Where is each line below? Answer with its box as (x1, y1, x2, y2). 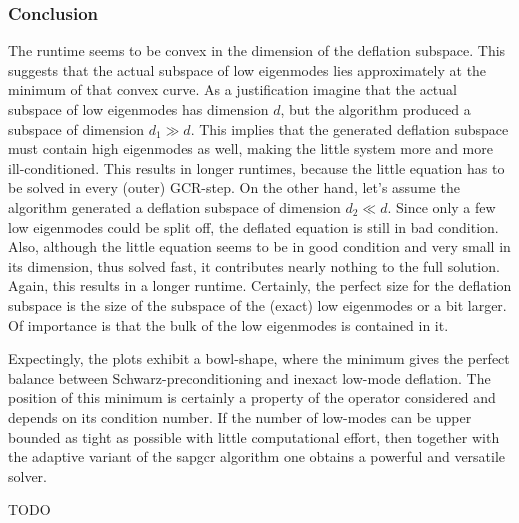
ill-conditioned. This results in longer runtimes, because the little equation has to (8, 157, 505, 178)
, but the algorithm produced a (280, 99, 471, 119)
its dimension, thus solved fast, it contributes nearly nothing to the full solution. (8, 255, 500, 276)
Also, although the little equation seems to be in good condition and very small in (8, 236, 511, 257)
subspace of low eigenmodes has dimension (8, 99, 269, 119)
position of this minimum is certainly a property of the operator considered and (8, 387, 496, 408)
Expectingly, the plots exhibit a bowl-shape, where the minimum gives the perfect (8, 348, 510, 369)
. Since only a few (387, 196, 496, 217)
